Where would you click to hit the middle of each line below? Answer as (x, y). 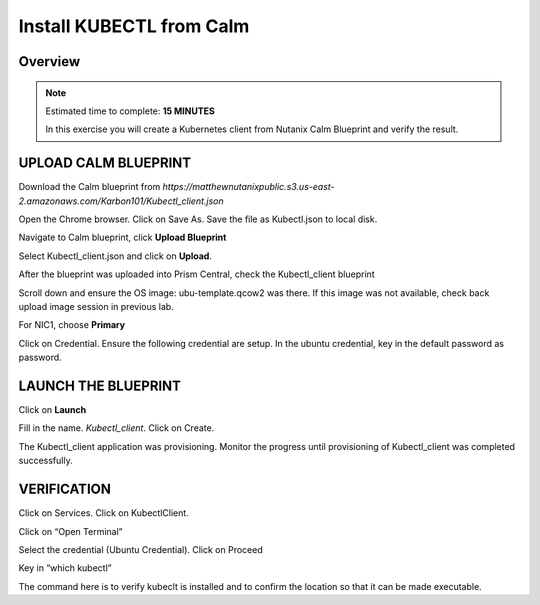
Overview (49, 61)
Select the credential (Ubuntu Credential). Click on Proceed (141, 549)
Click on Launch (52, 410)
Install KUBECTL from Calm (134, 26)
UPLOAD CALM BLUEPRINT (105, 163)
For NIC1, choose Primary (71, 325)
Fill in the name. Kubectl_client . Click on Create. (116, 428)
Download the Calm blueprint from (89, 187)
